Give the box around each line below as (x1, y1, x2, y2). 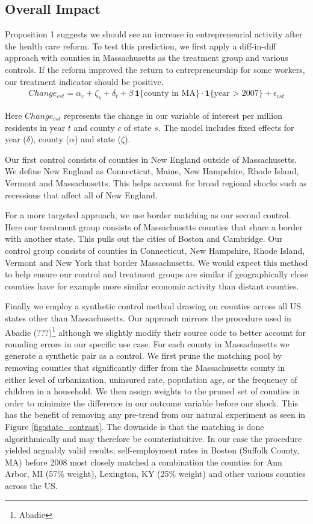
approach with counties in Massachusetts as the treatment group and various (5, 51, 288, 64)
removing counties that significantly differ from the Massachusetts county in (5, 361, 285, 373)
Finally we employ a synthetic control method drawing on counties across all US (5, 300, 302, 312)
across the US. (5, 479, 58, 491)
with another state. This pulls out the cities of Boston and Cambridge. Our (5, 232, 283, 245)
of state (124, 121, 152, 133)
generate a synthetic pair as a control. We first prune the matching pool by (5, 349, 282, 362)
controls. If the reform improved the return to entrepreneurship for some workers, (5, 63, 305, 75)
